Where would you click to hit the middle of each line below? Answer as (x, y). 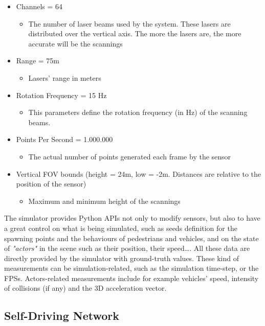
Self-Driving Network (62, 316)
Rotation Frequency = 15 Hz (61, 95)
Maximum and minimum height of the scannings (104, 201)
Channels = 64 (39, 6)
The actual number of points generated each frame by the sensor (130, 156)
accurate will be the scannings (75, 43)
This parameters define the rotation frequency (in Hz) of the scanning (138, 112)
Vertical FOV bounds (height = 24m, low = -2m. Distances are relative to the (139, 173)
